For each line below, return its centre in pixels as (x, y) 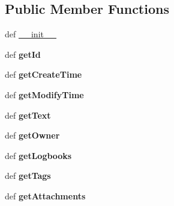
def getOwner (32, 135)
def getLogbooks (38, 155)
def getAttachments (45, 195)
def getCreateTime (43, 74)
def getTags (28, 176)
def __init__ (31, 34)
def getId (23, 54)
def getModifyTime (44, 94)
